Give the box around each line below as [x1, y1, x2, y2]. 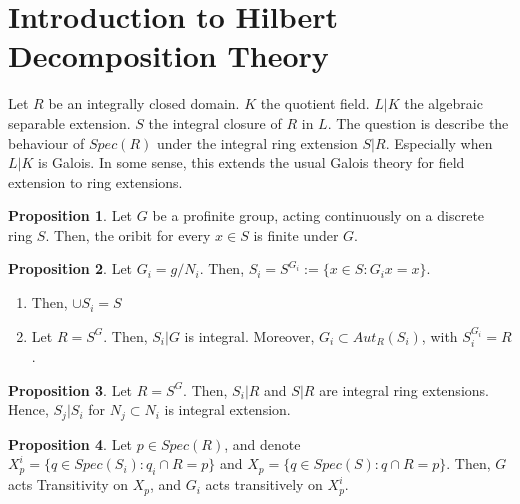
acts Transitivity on [8, 474, 128, 495]
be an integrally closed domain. [48, 93, 240, 114]
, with [421, 325, 458, 346]
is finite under [253, 224, 339, 245]
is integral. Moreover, [184, 325, 315, 346]
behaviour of [8, 132, 85, 153]
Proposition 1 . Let [8, 205, 133, 226]
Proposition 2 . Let [8, 258, 133, 279]
